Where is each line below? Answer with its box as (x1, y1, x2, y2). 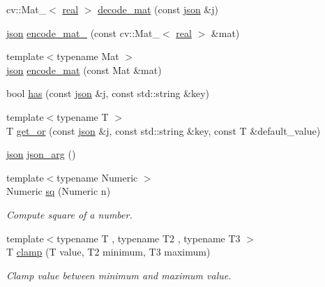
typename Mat (56, 49, 119, 64)
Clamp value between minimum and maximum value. (6, 267, 232, 282)
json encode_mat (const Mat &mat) (6, 62, 162, 77)
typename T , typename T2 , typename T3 (56, 230, 241, 245)
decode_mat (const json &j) (98, 2, 218, 16)
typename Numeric (56, 170, 138, 184)
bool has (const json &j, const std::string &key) (6, 86, 210, 101)
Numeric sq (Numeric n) (6, 184, 111, 198)
